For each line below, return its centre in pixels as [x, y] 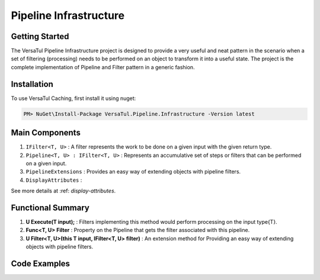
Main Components [46, 133]
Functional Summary [50, 208]
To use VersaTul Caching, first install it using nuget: [73, 98]
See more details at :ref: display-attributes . [63, 191]
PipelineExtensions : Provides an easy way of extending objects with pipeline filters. [133, 172]
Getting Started [40, 36]
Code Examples [41, 264]
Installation [32, 84]
